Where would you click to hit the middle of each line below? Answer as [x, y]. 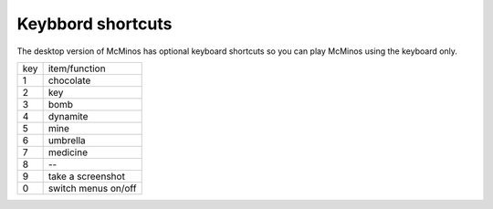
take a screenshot [86, 176]
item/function [77, 68]
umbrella [67, 140]
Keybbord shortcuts [94, 24]
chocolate [69, 80]
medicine [68, 152]
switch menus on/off [92, 188]
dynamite [68, 116]
